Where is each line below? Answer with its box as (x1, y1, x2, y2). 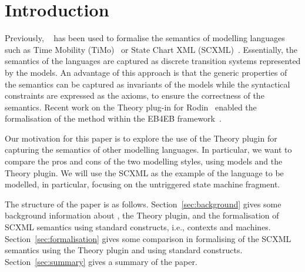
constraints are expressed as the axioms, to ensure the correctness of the (5, 89, 264, 102)
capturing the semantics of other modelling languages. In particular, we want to (5, 143, 292, 156)
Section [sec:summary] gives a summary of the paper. (5, 255, 197, 267)
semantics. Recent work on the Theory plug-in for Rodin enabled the (5, 100, 257, 113)
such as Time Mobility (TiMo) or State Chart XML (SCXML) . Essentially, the (5, 43, 298, 55)
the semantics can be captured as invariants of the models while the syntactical (5, 78, 290, 90)
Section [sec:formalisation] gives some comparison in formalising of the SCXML (5, 232, 291, 244)
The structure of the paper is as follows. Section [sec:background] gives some (5, 197, 281, 210)
